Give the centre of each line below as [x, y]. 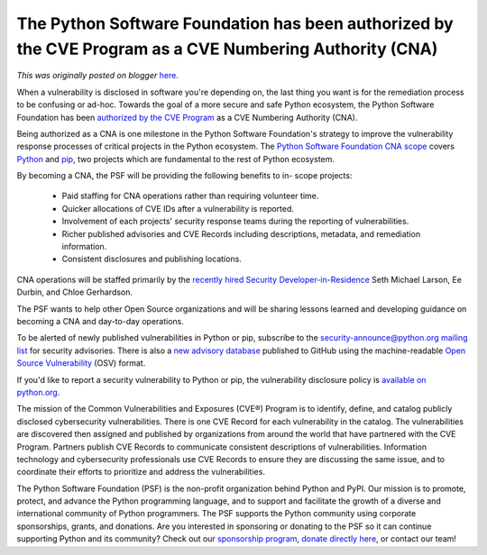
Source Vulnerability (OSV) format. [81, 363]
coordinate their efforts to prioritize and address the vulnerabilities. [141, 472]
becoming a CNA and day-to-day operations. [101, 321]
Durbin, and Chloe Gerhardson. [75, 292]
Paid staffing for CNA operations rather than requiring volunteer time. [190, 196]
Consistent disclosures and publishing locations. [152, 259]
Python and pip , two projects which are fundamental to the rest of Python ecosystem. [176, 159]
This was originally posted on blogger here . [98, 76]
